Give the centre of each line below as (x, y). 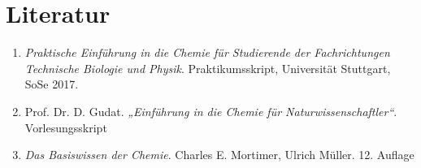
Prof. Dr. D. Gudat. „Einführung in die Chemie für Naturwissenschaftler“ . (211, 111)
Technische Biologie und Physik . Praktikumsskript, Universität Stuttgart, (208, 68)
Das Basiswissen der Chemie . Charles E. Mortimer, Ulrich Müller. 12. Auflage (219, 155)
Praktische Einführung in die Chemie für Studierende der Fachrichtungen (207, 52)
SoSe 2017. (52, 84)
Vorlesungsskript (66, 127)
